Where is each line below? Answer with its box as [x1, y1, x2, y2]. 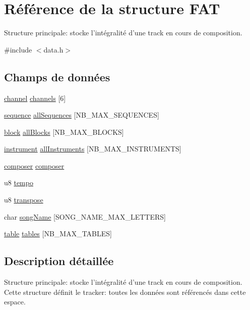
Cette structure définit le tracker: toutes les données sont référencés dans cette [4, 286, 246, 297]
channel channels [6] [4, 92, 66, 103]
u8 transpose [4, 194, 43, 205]
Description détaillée [4, 253, 114, 269]
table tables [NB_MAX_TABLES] [4, 228, 112, 239]
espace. [4, 296, 26, 307]
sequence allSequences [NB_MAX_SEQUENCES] [4, 110, 159, 120]
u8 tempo [4, 177, 33, 188]
